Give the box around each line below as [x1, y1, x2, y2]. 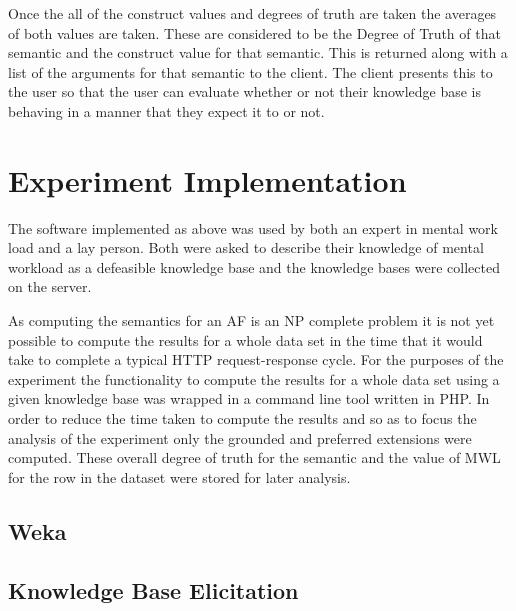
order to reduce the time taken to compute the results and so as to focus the [8, 408, 477, 429]
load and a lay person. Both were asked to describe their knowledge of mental [8, 237, 484, 258]
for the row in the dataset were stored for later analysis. [8, 466, 351, 487]
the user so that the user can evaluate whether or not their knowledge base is [8, 81, 482, 102]
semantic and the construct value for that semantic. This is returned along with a [8, 42, 508, 63]
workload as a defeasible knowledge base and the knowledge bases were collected [8, 256, 500, 277]
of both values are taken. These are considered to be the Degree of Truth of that [8, 22, 501, 43]
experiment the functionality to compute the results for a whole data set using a [8, 368, 500, 389]
